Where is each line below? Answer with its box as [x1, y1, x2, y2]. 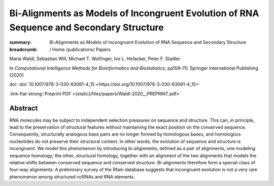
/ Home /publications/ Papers [49, 46, 111, 53]
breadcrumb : [9, 46, 38, 53]
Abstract [9, 104, 38, 112]
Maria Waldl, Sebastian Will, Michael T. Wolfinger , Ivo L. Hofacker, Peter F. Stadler [9, 56, 181, 62]
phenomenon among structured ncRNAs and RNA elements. [9, 173, 135, 179]
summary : [9, 39, 32, 45]
